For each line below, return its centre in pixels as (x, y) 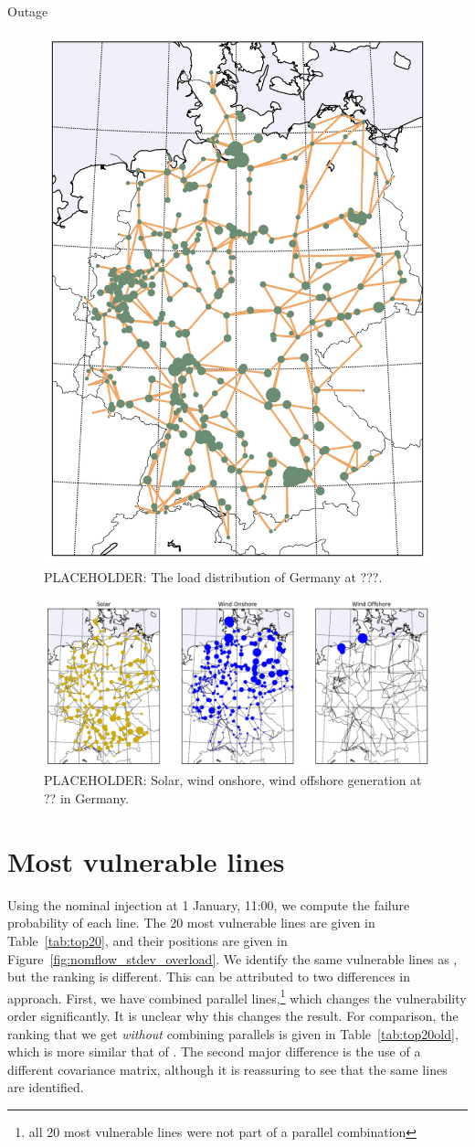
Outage (28, 11)
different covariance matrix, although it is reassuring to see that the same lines (227, 1069)
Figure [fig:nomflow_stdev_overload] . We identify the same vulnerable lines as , (232, 958)
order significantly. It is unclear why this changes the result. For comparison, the (233, 1016)
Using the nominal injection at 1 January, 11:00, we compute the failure (209, 904)
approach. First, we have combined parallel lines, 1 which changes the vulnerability (237, 996)
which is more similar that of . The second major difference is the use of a (214, 1051)
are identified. (46, 1087)
